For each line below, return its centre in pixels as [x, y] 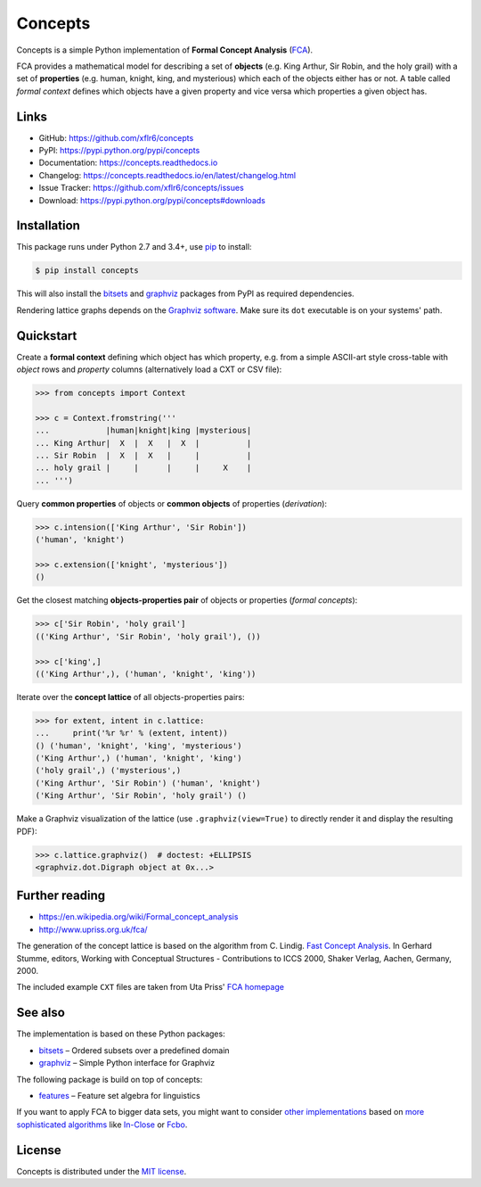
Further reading [61, 896]
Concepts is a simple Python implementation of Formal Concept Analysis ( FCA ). [165, 50]
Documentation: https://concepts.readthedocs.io [128, 163]
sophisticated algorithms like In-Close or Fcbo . [102, 1125]
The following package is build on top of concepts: [110, 1079]
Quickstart [47, 336]
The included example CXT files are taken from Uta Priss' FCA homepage [151, 987]
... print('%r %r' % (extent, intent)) [132, 733]
